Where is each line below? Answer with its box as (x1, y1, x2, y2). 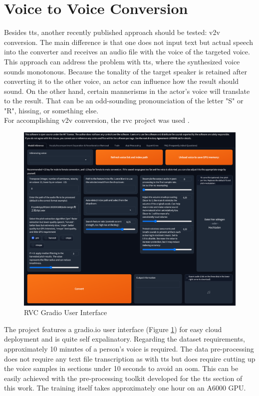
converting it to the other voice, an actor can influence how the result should (4, 76, 239, 86)
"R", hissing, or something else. (4, 105, 99, 115)
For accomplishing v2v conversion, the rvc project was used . (4, 115, 190, 125)
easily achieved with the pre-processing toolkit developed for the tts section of (4, 373, 243, 383)
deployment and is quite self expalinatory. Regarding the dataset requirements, (4, 334, 245, 344)
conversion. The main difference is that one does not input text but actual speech (4, 36, 253, 47)
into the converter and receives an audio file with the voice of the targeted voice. (4, 46, 250, 57)
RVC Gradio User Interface (24, 307, 107, 318)
